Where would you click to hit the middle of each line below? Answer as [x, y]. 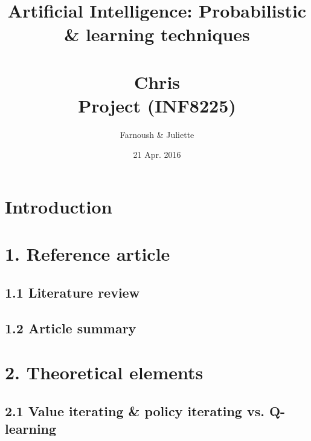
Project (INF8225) [157, 105]
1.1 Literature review [72, 292]
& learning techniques [157, 34]
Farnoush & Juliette [157, 134]
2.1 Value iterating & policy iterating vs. [135, 410]
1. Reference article [88, 254]
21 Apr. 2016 [157, 155]
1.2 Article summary [71, 328]
